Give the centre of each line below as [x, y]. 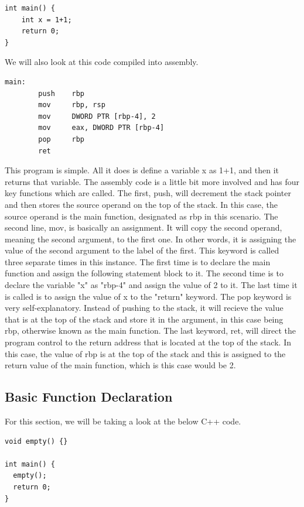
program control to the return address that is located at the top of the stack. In [148, 342]
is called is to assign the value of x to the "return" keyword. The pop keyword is [148, 296]
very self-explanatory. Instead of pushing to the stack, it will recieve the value [144, 308]
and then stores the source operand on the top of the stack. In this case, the [141, 204]
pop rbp [62, 139]
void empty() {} [36, 441]
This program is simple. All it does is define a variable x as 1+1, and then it [142, 170]
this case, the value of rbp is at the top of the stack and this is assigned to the [145, 353]
